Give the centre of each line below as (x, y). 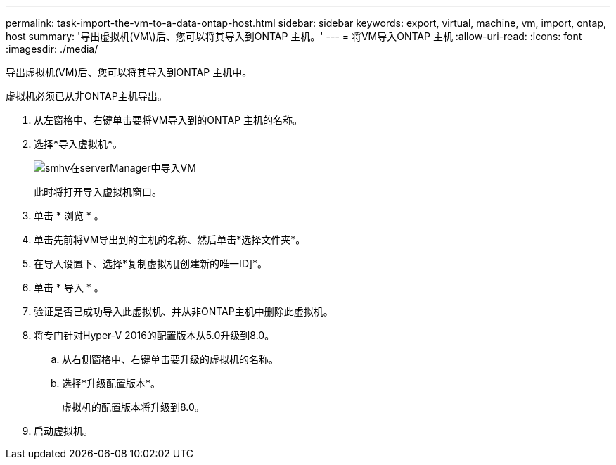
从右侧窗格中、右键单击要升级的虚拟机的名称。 (170, 359)
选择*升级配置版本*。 (111, 383)
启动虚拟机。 (63, 431)
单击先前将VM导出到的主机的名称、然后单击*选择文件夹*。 (170, 240)
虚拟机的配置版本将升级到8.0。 (133, 407)
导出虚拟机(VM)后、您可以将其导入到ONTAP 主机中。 (129, 72)
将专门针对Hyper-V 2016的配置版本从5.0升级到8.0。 (154, 335)
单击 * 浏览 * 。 (69, 216)
